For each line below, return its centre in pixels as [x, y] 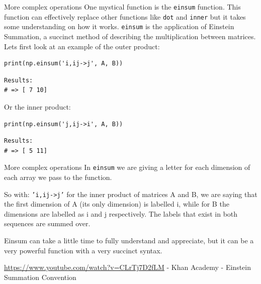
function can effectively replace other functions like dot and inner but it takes [125, 16]
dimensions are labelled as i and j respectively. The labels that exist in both [121, 213]
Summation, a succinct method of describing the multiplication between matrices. [130, 36]
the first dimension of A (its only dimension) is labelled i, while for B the [117, 204]
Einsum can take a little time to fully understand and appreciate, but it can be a [129, 240]
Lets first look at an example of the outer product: [82, 46]
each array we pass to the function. [58, 177]
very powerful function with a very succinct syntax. [83, 250]
